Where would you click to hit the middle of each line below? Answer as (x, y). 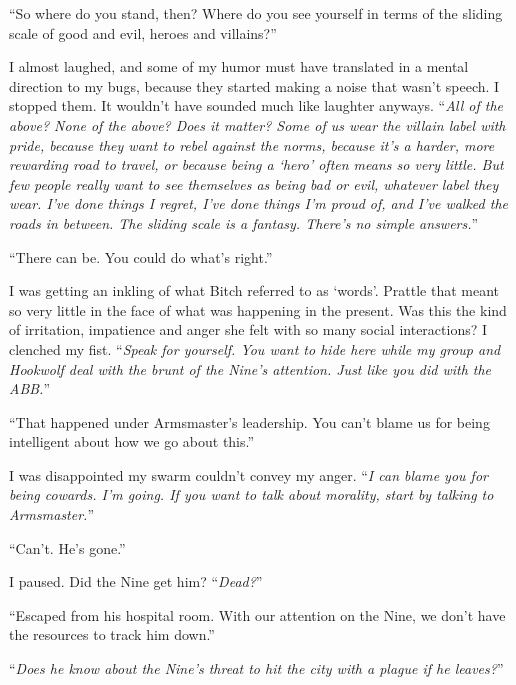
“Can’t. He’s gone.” (67, 547)
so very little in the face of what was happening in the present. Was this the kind (258, 309)
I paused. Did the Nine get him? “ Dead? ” (136, 581)
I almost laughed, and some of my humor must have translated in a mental (239, 66)
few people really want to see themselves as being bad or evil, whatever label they (254, 183)
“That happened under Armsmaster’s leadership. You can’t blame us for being (249, 421)
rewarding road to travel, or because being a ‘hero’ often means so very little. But (256, 164)
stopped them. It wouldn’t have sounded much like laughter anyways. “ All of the (256, 105)
